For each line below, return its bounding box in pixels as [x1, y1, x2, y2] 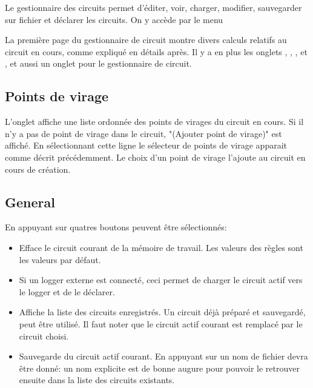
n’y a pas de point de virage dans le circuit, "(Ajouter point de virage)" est [5, 127, 282, 139]
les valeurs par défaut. [19, 253, 101, 266]
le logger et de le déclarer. [19, 285, 115, 298]
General [5, 192, 55, 211]
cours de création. [5, 162, 71, 175]
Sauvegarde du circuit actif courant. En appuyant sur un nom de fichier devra [19, 350, 308, 363]
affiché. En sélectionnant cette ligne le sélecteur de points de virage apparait [5, 139, 288, 152]
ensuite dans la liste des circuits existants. [19, 373, 175, 386]
